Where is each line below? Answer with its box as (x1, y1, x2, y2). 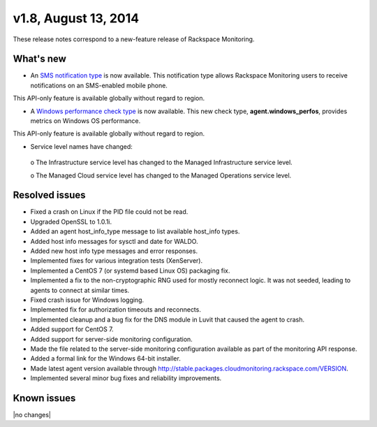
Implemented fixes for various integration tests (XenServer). (30, 256, 203, 265)
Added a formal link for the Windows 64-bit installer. (30, 354, 181, 363)
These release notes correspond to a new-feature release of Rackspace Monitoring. (13, 35, 255, 43)
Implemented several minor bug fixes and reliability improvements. (30, 374, 222, 382)
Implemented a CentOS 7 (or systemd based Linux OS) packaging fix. (30, 266, 230, 275)
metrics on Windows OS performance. (30, 117, 141, 125)
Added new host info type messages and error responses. (30, 247, 198, 255)
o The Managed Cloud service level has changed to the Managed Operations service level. (30, 171, 292, 180)
